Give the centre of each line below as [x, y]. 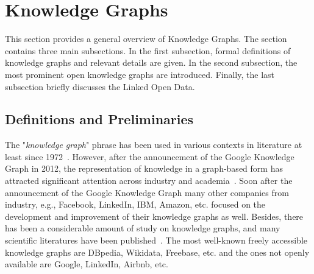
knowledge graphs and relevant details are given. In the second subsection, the [151, 62]
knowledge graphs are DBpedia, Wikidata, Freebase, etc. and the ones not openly [157, 252]
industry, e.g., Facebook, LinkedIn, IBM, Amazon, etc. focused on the [135, 204]
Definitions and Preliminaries [99, 119]
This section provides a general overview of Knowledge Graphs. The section [146, 39]
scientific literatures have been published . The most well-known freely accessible [156, 240]
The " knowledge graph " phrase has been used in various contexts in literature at [154, 145]
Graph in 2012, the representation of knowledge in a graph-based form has [144, 168]
